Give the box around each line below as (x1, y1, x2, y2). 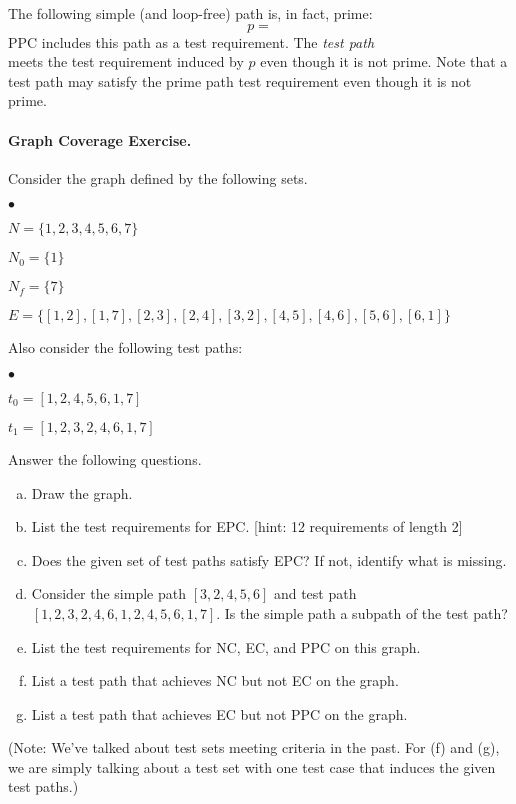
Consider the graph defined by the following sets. (8, 167, 308, 188)
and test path (273, 583, 357, 604)
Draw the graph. (31, 482, 133, 503)
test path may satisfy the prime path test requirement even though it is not (8, 70, 472, 91)
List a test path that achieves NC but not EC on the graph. (31, 670, 399, 691)
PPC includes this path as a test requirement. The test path (8, 31, 375, 52)
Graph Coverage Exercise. (8, 129, 192, 150)
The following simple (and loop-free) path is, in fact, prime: (8, 3, 373, 23)
